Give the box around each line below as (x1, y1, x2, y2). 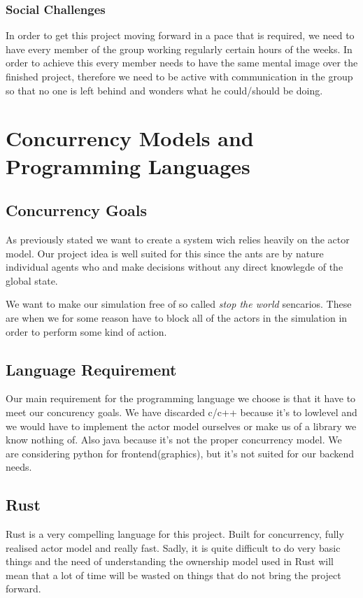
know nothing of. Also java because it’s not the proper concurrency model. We (6, 432, 342, 447)
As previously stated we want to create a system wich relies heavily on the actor (6, 232, 350, 246)
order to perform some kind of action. (6, 324, 167, 339)
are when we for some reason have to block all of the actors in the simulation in (6, 310, 348, 325)
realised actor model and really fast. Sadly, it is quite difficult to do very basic (6, 540, 341, 555)
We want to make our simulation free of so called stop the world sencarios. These (6, 297, 352, 311)
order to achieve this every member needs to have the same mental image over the (6, 55, 358, 70)
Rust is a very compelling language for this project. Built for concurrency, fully (6, 527, 344, 541)
